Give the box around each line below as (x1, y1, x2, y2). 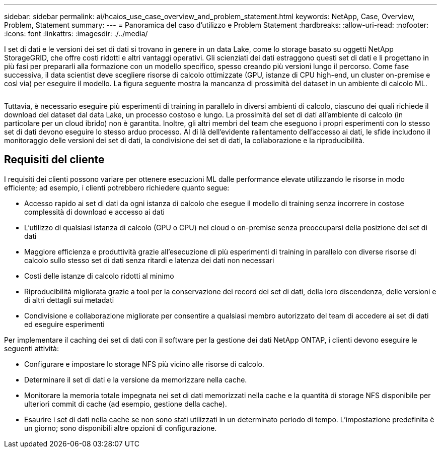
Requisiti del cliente (4, 153, 105, 166)
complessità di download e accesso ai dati (24, 207, 165, 216)
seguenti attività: (4, 344, 59, 353)
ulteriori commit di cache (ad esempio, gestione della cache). (24, 399, 227, 408)
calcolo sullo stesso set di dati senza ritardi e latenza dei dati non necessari (24, 255, 274, 265)
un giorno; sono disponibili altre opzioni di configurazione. (24, 423, 217, 432)
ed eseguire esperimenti (24, 319, 105, 329)
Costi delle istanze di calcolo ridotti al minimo (24, 271, 174, 280)
